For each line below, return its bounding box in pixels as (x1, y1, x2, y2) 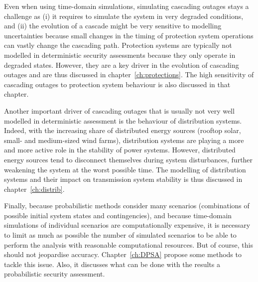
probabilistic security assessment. (4, 269, 105, 279)
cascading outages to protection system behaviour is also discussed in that (4, 79, 231, 89)
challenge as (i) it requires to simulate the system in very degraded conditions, (4, 10, 244, 21)
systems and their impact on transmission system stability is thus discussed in (4, 174, 243, 184)
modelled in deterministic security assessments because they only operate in (4, 49, 236, 60)
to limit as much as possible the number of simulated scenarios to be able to (4, 230, 237, 240)
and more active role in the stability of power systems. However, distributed (4, 144, 236, 155)
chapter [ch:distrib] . (4, 183, 65, 194)
